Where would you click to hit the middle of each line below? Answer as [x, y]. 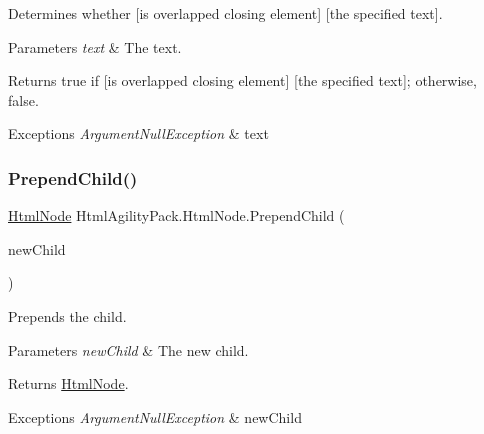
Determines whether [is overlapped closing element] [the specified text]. [225, 13]
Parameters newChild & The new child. [128, 349]
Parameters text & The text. [95, 46]
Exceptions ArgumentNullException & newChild [155, 416]
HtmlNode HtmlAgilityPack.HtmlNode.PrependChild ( [176, 215]
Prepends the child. [67, 315]
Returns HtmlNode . [68, 383]
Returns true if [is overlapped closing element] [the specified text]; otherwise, [242, 80]
